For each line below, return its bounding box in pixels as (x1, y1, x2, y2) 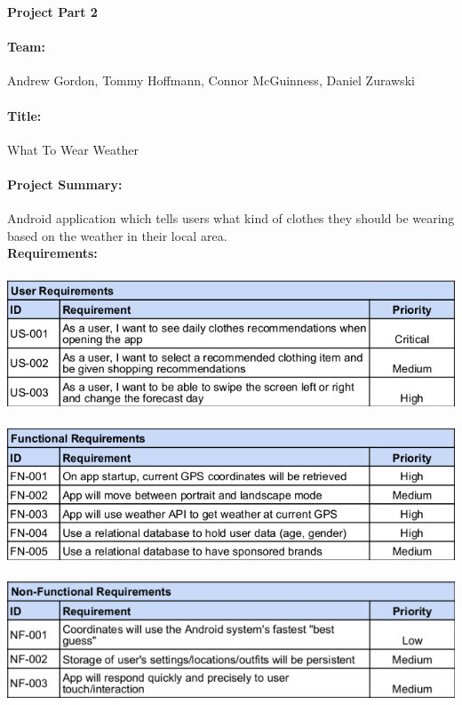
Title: (7, 106, 42, 124)
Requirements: (7, 244, 98, 262)
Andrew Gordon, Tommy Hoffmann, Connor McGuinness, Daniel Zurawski (7, 71, 415, 90)
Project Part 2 (7, 3, 98, 20)
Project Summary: (7, 174, 123, 193)
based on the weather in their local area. (7, 226, 227, 244)
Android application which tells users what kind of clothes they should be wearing (7, 209, 455, 228)
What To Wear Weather (7, 140, 139, 158)
